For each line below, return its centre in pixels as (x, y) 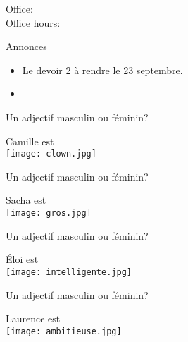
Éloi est (22, 259)
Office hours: (33, 22)
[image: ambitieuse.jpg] (64, 331)
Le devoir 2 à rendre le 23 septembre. (102, 69)
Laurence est (33, 318)
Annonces (26, 46)
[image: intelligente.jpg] (69, 272)
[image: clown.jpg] (51, 154)
